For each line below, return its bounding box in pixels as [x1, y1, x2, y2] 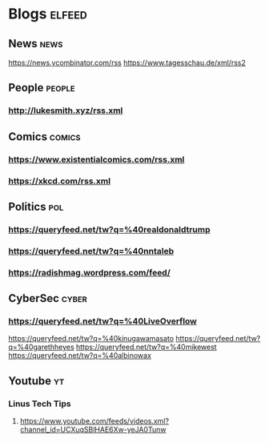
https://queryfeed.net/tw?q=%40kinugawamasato [8, 334, 175, 344]
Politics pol [8, 199, 64, 213]
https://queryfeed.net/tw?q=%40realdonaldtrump [8, 223, 211, 235]
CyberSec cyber [8, 291, 88, 305]
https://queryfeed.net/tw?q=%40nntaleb [8, 245, 175, 256]
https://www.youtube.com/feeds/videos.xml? [19, 416, 170, 426]
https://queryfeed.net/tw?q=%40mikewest [75, 342, 218, 352]
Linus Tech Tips [8, 398, 71, 409]
